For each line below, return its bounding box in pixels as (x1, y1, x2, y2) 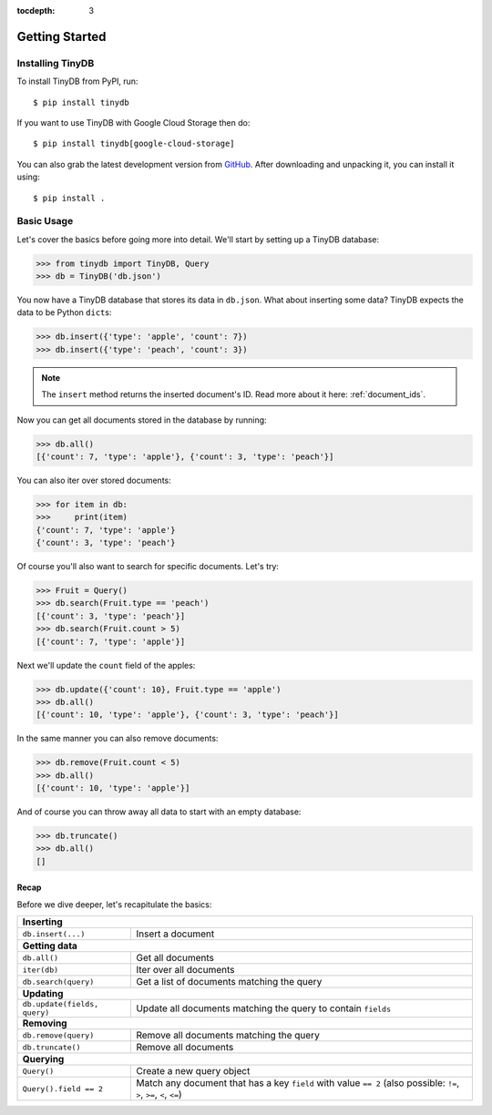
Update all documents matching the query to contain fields (136, 1002, 392, 1015)
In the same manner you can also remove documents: (16, 733, 219, 744)
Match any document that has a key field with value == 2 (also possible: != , (136, 1077, 460, 1089)
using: (16, 171, 40, 182)
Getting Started (16, 28, 107, 45)
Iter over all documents (136, 964, 236, 977)
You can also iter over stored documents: (16, 475, 172, 486)
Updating (22, 987, 64, 1000)
